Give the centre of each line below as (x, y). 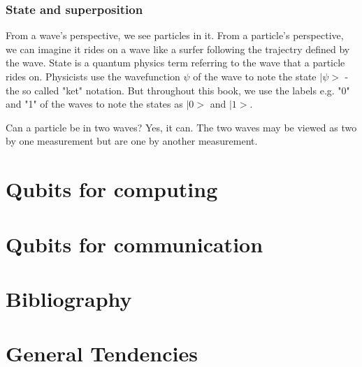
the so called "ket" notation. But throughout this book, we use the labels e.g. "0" (178, 90)
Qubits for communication (135, 244)
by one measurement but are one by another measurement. (132, 141)
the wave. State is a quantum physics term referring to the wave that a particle (175, 63)
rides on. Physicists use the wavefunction (93, 76)
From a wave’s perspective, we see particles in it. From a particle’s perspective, (175, 35)
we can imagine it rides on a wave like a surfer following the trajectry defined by (178, 49)
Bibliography (69, 298)
